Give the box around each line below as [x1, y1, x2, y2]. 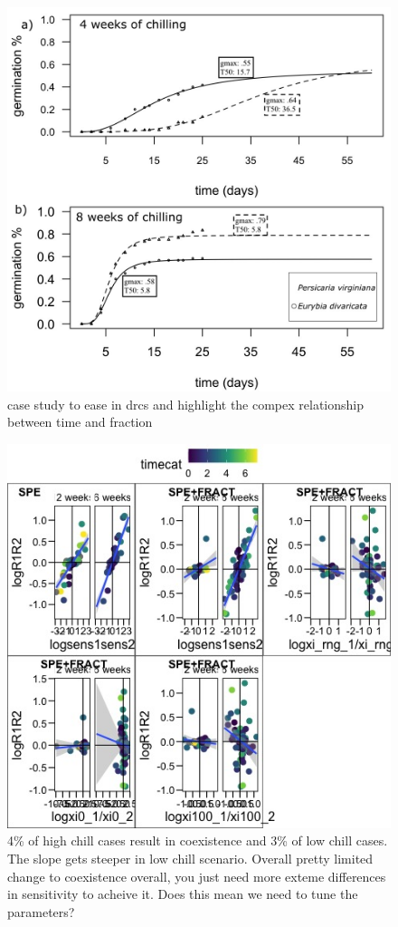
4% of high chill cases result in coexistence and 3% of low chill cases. [7, 831, 388, 850]
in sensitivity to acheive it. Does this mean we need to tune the [7, 884, 358, 903]
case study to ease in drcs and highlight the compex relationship [7, 394, 365, 413]
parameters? [7, 902, 75, 921]
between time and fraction [7, 412, 153, 431]
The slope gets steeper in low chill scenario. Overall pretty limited [7, 848, 374, 867]
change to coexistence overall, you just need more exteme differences [7, 866, 386, 885]
